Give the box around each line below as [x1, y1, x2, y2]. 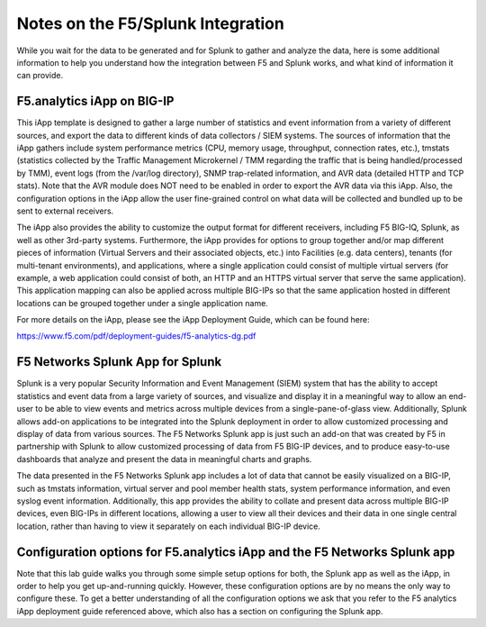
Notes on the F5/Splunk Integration [16, 14, 285, 33]
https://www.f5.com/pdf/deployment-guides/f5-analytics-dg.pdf [16, 331, 256, 341]
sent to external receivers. [16, 205, 114, 216]
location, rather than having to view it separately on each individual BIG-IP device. [16, 521, 321, 532]
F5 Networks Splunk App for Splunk [16, 354, 222, 369]
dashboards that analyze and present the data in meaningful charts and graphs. [16, 453, 312, 464]
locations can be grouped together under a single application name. [16, 297, 269, 308]
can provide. [16, 70, 63, 81]
